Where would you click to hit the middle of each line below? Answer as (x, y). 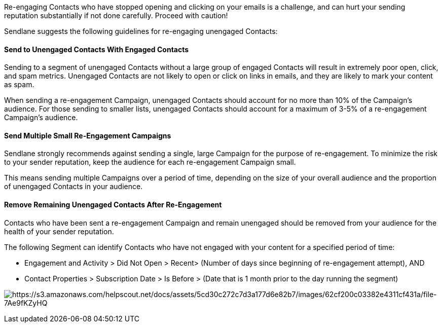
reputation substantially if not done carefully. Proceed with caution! (116, 15)
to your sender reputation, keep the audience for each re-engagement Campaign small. (150, 162)
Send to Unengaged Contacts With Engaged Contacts (97, 49)
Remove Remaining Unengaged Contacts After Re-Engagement (113, 205)
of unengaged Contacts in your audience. (73, 187)
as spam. (19, 85)
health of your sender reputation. (59, 231)
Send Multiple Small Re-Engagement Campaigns (88, 135)
